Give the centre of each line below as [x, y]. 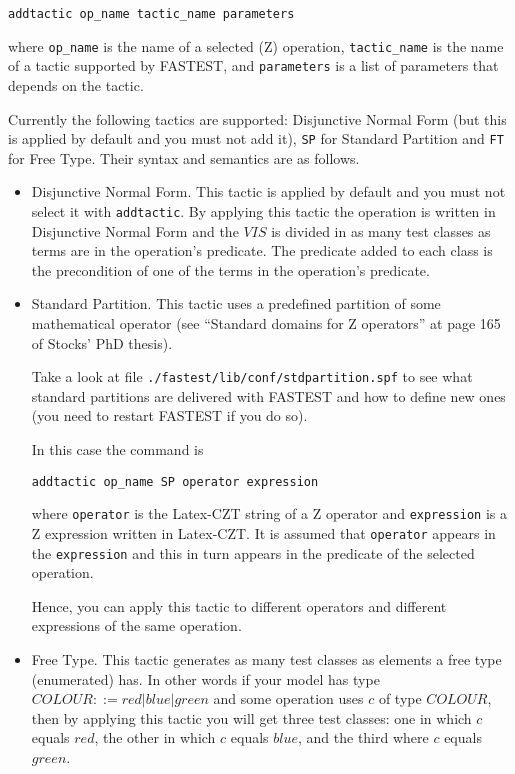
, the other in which [155, 737]
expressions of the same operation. [136, 625]
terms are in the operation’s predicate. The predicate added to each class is [262, 250]
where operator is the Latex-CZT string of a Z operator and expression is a [269, 513]
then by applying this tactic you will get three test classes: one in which [251, 717]
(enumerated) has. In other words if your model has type [205, 678]
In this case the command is [117, 449]
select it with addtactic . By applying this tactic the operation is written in [263, 211]
